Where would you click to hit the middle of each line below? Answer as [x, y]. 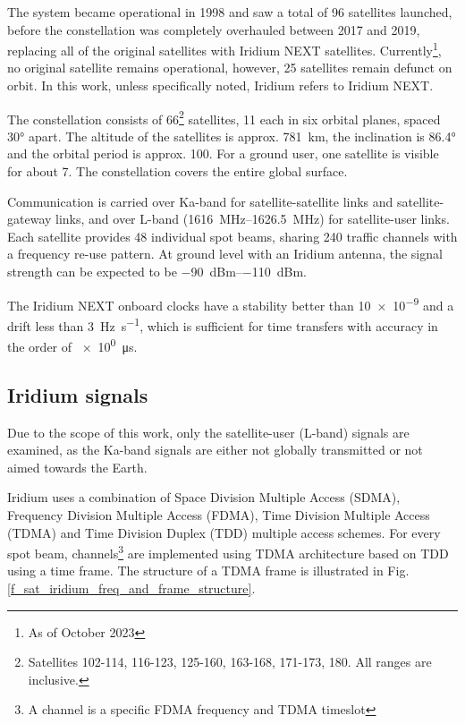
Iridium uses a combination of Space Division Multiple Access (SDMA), [204, 497]
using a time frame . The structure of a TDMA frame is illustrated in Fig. [208, 571]
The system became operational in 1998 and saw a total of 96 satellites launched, [230, 12]
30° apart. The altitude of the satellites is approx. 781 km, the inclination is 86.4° [232, 136]
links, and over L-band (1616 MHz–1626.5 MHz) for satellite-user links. [253, 219]
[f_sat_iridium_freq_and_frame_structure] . [131, 588]
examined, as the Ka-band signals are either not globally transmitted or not [215, 450]
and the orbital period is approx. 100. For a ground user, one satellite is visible [223, 153]
